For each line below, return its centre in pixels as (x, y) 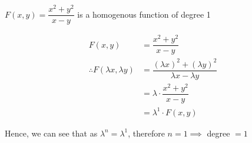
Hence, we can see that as (51, 133)
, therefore (146, 133)
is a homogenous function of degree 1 (144, 14)
